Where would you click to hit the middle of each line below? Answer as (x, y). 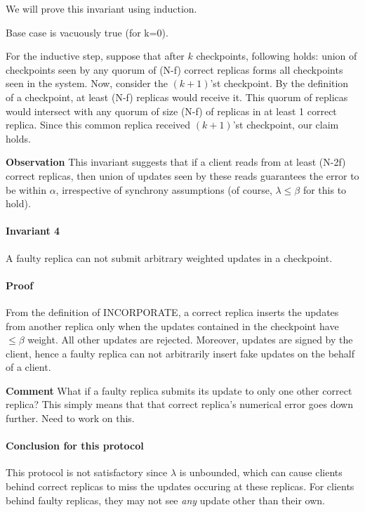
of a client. (28, 367)
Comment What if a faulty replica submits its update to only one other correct (179, 390)
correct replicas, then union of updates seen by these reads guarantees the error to (182, 175)
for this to (325, 189)
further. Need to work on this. (70, 418)
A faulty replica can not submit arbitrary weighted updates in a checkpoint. (169, 257)
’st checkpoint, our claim (286, 125)
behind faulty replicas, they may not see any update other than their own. (165, 500)
